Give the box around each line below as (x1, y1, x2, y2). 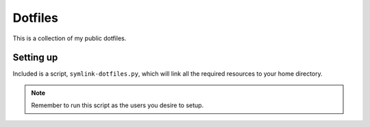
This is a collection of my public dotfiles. (12, 34, 127, 42)
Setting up (12, 52, 58, 63)
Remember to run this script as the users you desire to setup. (31, 101, 204, 109)
